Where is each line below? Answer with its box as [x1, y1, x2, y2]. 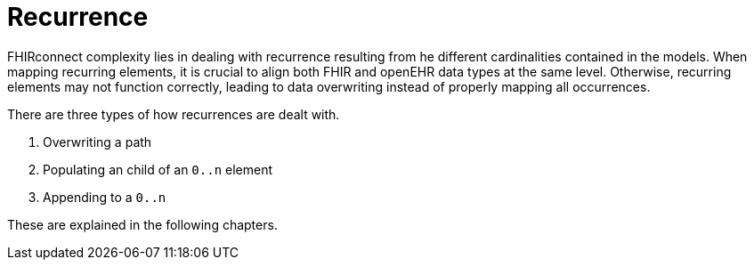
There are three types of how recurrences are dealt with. [7, 106, 340, 122]
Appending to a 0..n [43, 189, 166, 205]
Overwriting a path [43, 133, 152, 150]
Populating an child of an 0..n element [43, 161, 273, 177]
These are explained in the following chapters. [7, 216, 278, 232]
